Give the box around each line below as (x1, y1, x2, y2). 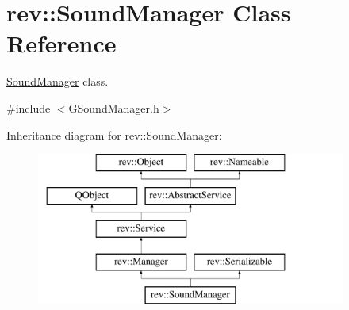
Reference (6, 27, 117, 59)
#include (6, 99, 51, 116)
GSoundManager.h (68, 99, 159, 116)
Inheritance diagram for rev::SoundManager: (6, 126, 222, 143)
